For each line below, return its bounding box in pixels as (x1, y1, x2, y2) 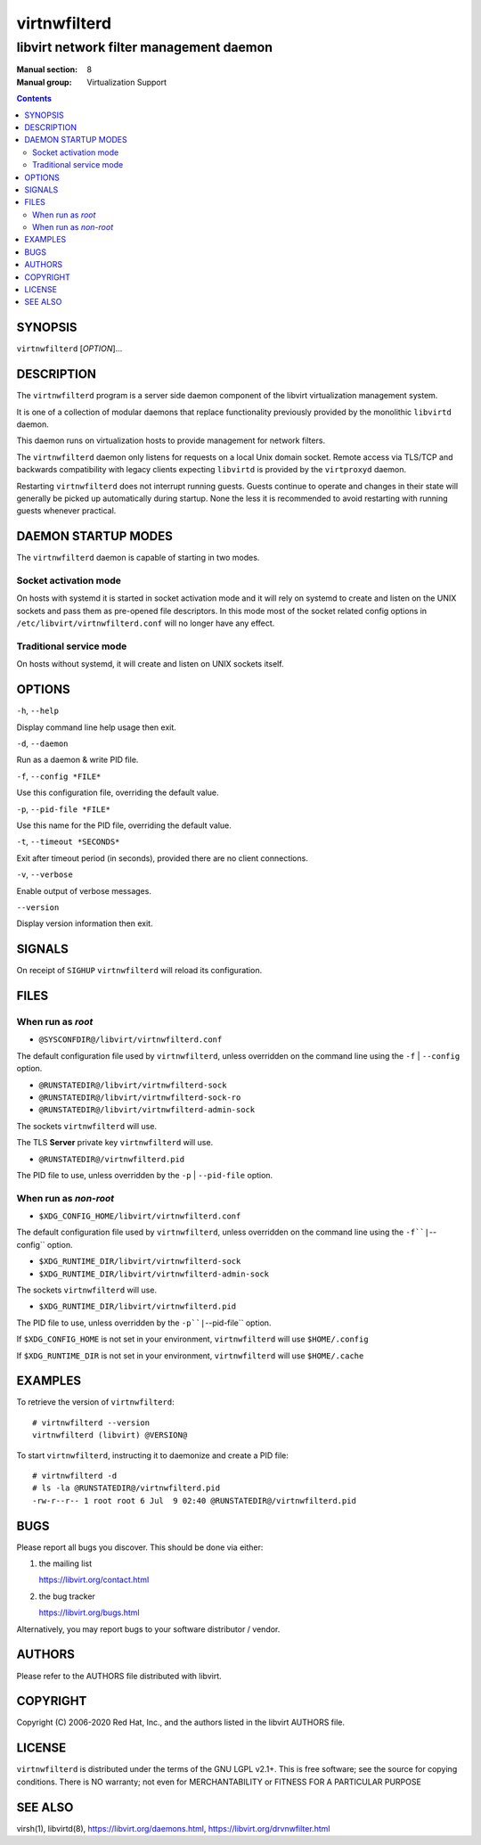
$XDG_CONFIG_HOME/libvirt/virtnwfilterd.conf (38, 1211, 241, 1221)
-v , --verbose (16, 869, 73, 880)
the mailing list (38, 1558, 93, 1569)
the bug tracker (38, 1591, 95, 1602)
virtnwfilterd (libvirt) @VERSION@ (32, 1431, 188, 1440)
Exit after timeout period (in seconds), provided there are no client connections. (16, 852, 309, 864)
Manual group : (16, 77, 72, 87)
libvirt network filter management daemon (16, 39, 273, 55)
